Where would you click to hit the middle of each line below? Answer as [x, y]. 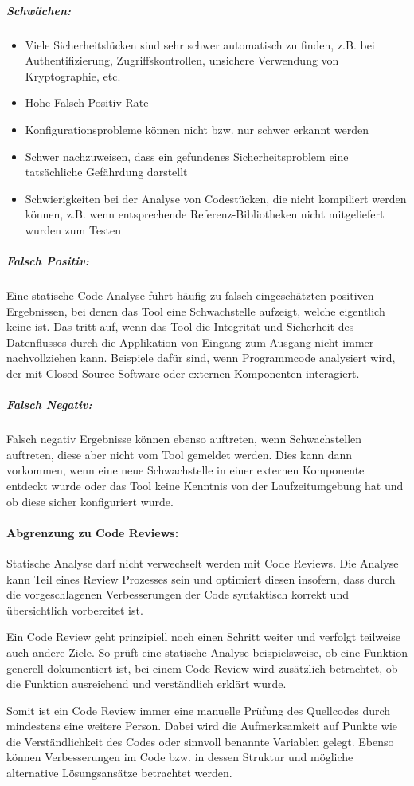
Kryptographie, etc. [73, 75]
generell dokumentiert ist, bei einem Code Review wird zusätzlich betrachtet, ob [202, 668]
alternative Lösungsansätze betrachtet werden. [119, 773]
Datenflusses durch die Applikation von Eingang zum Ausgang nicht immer [190, 342]
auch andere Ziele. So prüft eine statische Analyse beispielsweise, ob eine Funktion [207, 652]
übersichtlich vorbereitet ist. [75, 609]
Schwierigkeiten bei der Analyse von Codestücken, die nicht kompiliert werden [216, 198]
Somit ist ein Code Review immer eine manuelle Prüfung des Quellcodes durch [199, 710]
